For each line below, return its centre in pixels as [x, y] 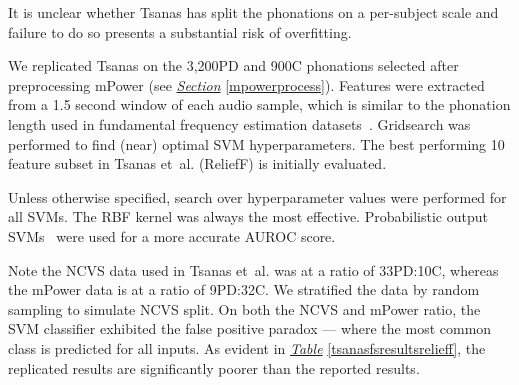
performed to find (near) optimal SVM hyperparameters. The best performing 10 [256, 143]
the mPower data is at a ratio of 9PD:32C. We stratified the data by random [244, 289]
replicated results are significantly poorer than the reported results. [214, 367]
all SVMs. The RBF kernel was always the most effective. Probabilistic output [248, 216]
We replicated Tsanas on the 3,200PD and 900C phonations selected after [233, 65]
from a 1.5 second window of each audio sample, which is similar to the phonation [259, 104]
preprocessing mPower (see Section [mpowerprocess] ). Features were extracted [246, 84]
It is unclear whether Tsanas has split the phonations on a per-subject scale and [253, 12]
